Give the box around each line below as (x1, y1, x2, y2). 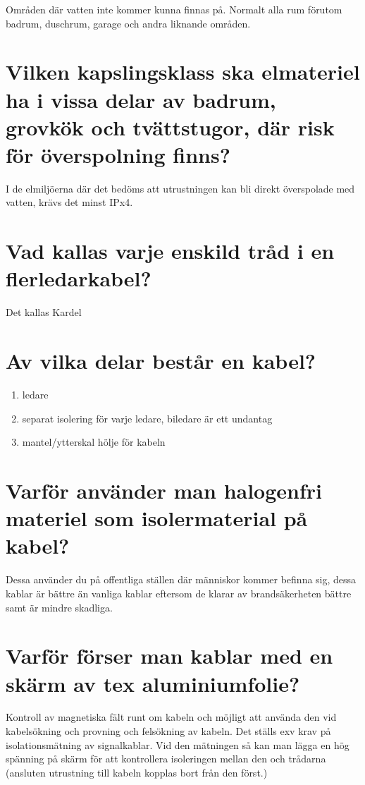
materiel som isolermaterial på (6, 504, 308, 533)
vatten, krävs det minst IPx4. (6, 195, 133, 209)
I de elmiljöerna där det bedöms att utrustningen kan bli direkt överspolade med (6, 181, 355, 195)
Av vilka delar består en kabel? (6, 346, 316, 375)
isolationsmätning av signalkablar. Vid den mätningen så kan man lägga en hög (6, 737, 349, 752)
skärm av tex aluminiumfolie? (6, 669, 300, 698)
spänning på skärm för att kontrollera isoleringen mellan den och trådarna (6, 751, 326, 766)
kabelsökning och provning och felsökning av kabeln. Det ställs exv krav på (6, 724, 331, 738)
